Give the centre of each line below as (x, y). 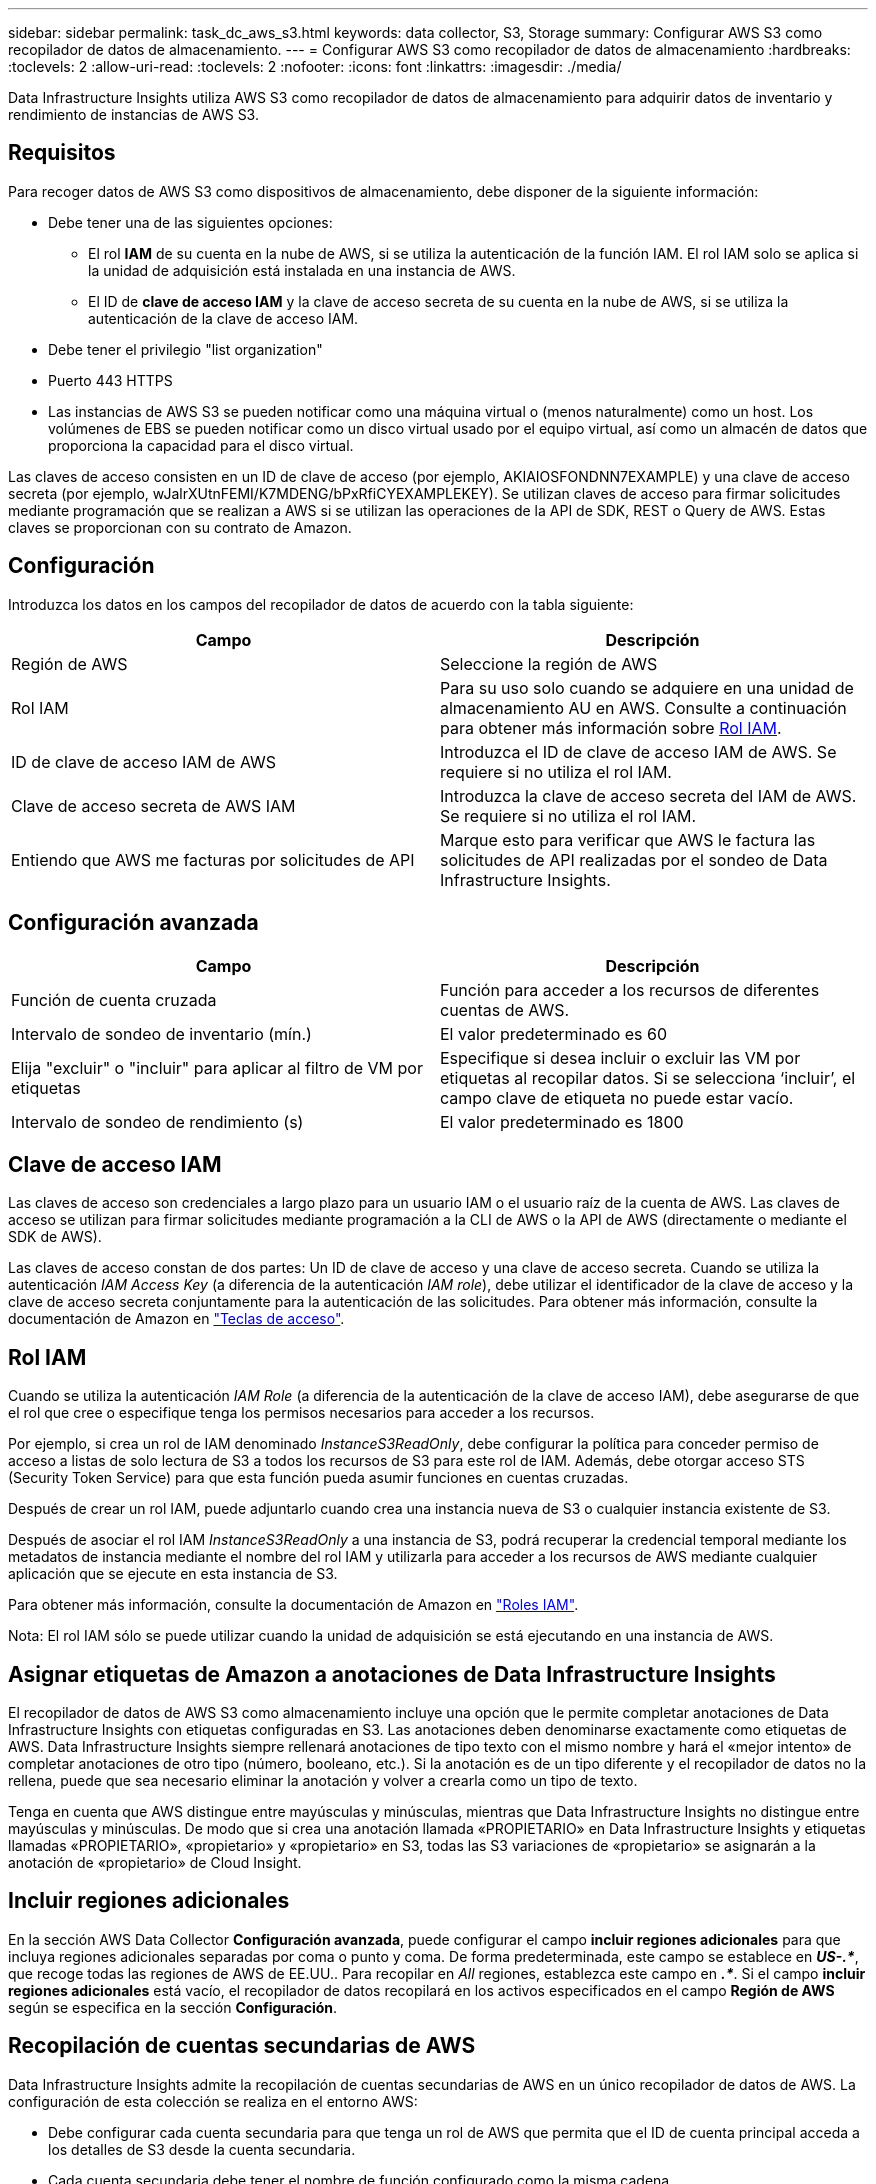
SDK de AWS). (55, 1237)
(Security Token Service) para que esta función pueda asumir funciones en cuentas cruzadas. (318, 1478)
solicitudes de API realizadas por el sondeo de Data (634, 859)
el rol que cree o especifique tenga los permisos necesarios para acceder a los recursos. (301, 1413)
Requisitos (62, 153)
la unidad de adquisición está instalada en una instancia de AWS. (302, 270)
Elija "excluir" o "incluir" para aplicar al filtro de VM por (217, 1067)
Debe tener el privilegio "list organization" (185, 349)
